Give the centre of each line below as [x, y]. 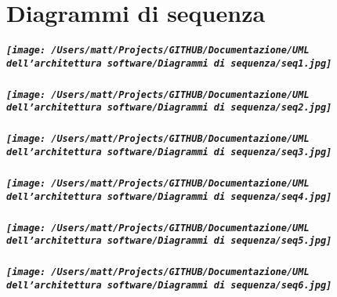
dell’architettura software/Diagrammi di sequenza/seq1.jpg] [169, 63]
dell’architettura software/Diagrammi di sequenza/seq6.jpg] [169, 286]
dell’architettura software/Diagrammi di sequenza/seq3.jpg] [169, 152]
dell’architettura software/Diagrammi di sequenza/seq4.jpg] [169, 196]
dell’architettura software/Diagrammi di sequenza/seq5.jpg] [169, 241]
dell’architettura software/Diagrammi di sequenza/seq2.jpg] [169, 108]
